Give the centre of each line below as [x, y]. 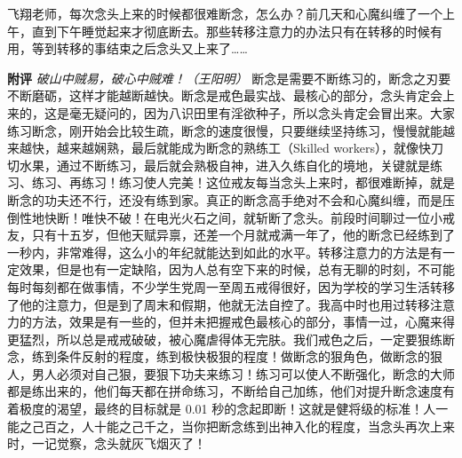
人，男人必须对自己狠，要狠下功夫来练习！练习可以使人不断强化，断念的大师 [231, 373]
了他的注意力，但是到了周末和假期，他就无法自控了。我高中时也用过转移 [219, 304]
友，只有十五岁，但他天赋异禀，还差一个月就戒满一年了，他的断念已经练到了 [231, 235]
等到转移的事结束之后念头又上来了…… [139, 48]
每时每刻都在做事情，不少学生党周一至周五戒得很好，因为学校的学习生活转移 [231, 286]
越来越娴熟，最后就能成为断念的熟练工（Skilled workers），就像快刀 [250, 148]
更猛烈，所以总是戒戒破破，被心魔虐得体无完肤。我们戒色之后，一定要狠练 [225, 339]
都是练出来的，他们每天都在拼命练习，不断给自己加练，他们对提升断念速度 [225, 391]
